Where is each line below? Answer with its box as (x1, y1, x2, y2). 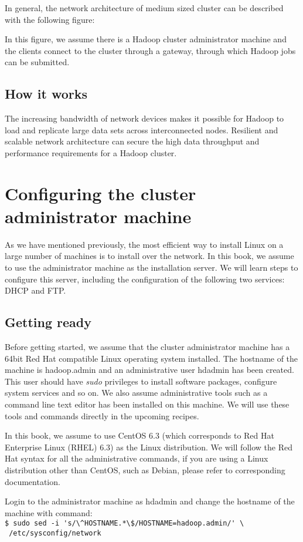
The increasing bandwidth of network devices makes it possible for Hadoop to (5, 112, 284, 124)
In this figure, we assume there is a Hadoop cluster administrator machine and (5, 33, 287, 45)
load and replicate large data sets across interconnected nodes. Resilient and (5, 123, 278, 136)
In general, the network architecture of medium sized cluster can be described (5, 2, 284, 14)
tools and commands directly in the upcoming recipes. (5, 409, 199, 422)
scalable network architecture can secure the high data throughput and (5, 135, 260, 147)
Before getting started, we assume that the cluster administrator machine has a (5, 341, 290, 353)
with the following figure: (5, 13, 95, 25)
